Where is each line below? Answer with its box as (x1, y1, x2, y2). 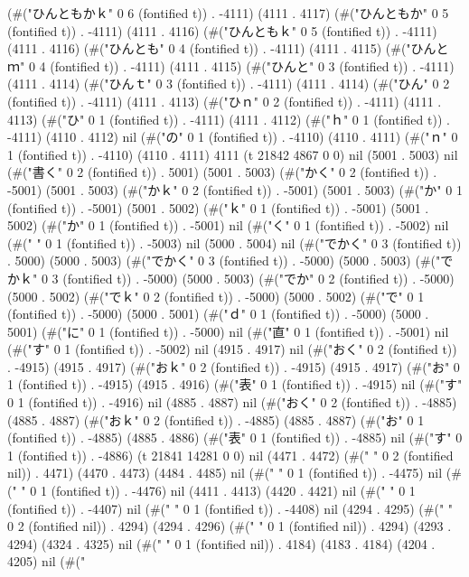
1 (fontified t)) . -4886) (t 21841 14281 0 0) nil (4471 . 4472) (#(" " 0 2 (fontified (7, 445, 454, 464)
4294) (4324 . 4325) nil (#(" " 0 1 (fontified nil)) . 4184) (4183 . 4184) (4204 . (7, 534, 436, 553)
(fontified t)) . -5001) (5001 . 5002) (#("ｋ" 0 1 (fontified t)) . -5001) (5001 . (7, 198, 429, 217)
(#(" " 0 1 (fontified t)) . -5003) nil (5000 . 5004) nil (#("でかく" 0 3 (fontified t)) (7, 233, 462, 252)
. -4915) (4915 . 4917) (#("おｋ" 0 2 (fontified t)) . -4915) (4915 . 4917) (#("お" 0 (7, 357, 460, 376)
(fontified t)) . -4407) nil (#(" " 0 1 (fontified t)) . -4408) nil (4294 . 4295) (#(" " (7, 498, 454, 517)
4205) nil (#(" (7, 552, 86, 571)
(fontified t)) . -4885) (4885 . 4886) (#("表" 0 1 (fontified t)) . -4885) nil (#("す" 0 (7, 428, 463, 447)
